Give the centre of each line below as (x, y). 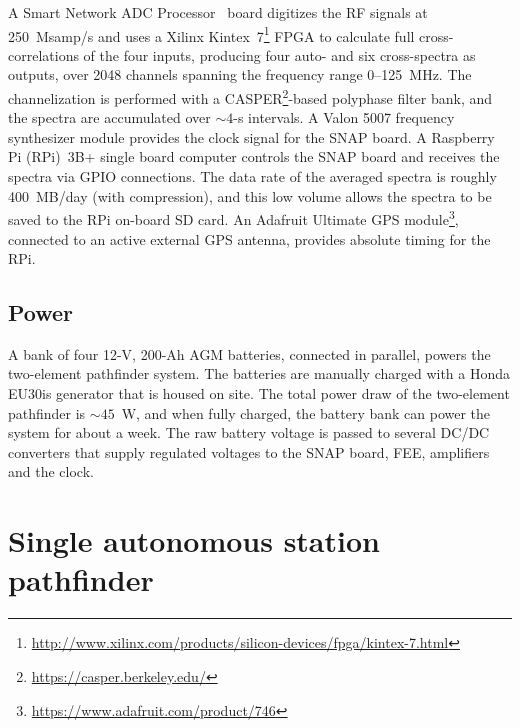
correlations (43, 54)
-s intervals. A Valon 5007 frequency (344, 117)
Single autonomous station (194, 540)
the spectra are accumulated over (109, 117)
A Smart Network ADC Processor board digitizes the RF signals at (218, 12)
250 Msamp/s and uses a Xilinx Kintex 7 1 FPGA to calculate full (211, 34)
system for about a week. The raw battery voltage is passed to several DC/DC (249, 432)
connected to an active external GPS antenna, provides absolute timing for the (249, 238)
